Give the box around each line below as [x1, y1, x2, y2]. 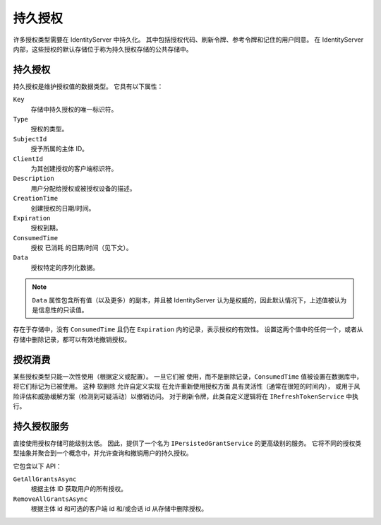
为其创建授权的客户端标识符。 [30, 164, 118, 172]
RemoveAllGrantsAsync [13, 495, 88, 503]
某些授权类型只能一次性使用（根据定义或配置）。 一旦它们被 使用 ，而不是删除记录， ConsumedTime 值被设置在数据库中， [13, 372, 363, 381]
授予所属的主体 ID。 [30, 145, 88, 153]
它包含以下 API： [13, 461, 63, 470]
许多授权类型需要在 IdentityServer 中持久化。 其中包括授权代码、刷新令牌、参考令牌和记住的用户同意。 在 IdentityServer [13, 35, 363, 44]
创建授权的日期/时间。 [30, 203, 95, 212]
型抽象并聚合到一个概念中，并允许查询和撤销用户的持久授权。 [13, 449, 193, 457]
